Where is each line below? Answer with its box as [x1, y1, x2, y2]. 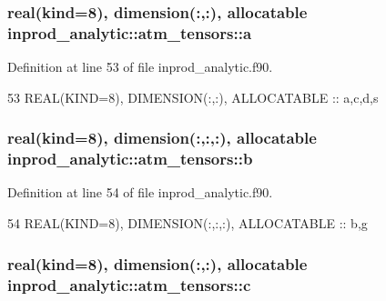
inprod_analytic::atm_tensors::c [7, 273, 251, 296]
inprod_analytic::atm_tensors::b [7, 147, 253, 170]
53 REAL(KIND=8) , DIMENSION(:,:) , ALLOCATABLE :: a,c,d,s [7, 87, 379, 106]
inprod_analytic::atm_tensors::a [7, 21, 252, 44]
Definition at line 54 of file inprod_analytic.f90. [7, 183, 273, 202]
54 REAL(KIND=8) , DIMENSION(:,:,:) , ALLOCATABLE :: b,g [7, 214, 368, 233]
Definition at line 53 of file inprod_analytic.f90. [7, 57, 273, 76]
